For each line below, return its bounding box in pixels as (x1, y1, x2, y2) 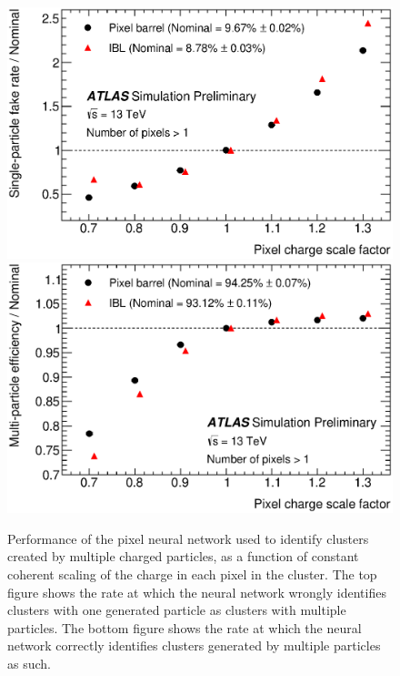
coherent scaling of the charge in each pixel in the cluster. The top (7, 564, 377, 583)
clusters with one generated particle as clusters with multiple (7, 600, 346, 620)
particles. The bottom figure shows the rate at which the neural (7, 618, 362, 637)
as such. (7, 653, 51, 672)
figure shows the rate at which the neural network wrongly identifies (7, 582, 386, 601)
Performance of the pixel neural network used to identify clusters (7, 528, 369, 548)
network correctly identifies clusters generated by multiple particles (7, 636, 381, 655)
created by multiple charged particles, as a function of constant (7, 547, 359, 566)
